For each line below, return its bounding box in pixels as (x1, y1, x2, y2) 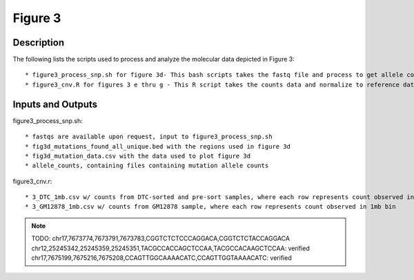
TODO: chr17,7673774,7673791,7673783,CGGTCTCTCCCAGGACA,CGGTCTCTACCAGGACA (31, 234, 290, 243)
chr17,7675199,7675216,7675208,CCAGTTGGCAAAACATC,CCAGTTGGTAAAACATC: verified (31, 254, 293, 262)
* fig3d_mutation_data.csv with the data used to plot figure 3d (25, 152, 251, 160)
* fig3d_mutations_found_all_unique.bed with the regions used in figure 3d (25, 142, 291, 150)
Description (12, 37, 65, 48)
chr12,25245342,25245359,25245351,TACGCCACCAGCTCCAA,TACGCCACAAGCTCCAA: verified (31, 244, 310, 252)
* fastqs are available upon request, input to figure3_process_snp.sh (25, 133, 273, 141)
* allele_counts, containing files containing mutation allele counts (25, 162, 269, 169)
